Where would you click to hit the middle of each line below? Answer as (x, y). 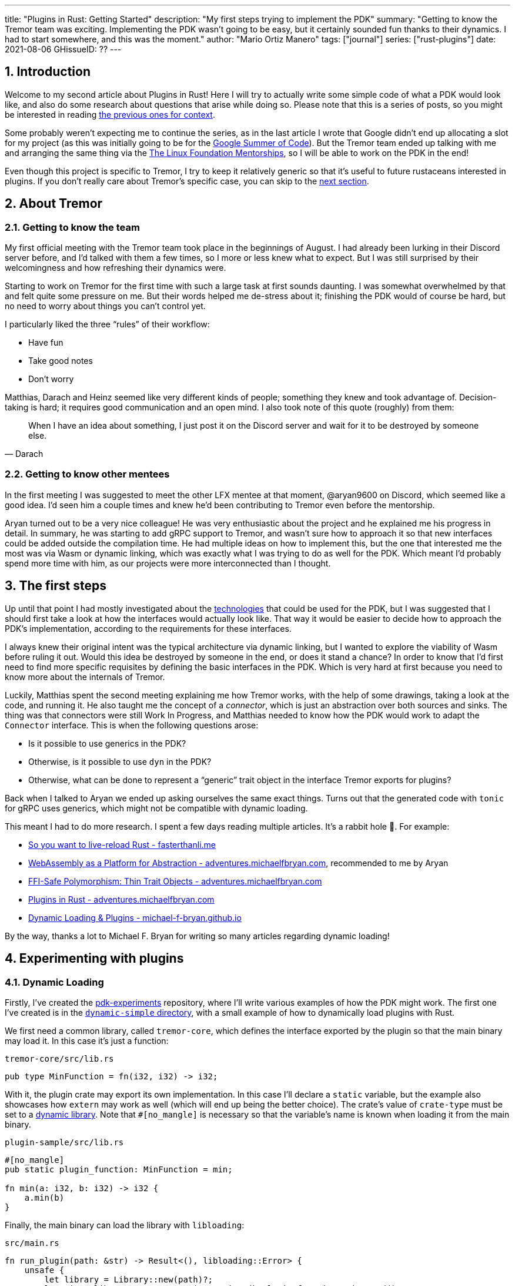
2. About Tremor (54, 204)
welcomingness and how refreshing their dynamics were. (116, 268)
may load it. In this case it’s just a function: (87, 1040)
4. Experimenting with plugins (94, 959)
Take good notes (61, 361)
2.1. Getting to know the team (72, 227)
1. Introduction (48, 72)
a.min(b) (44, 1197)
